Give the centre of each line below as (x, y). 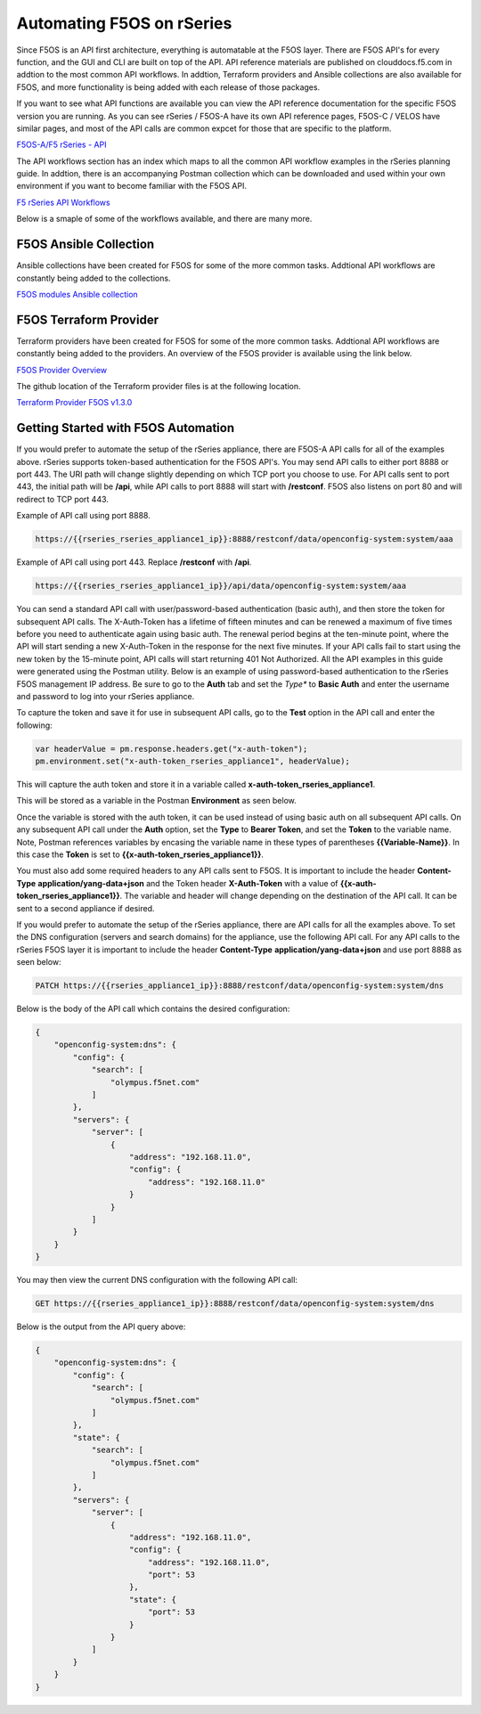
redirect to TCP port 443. (62, 499)
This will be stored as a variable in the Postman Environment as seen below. (157, 801)
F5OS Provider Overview (62, 370)
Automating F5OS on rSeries (124, 23)
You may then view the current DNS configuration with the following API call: (157, 1280)
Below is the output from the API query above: (101, 1326)
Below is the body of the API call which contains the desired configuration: (153, 1009)
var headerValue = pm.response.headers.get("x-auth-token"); (171, 749)
